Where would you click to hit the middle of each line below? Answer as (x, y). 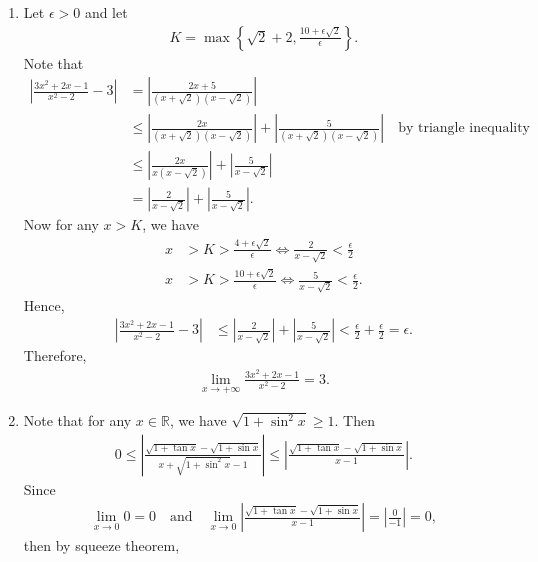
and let (106, 12)
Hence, (44, 304)
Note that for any (77, 420)
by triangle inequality (464, 128)
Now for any (61, 224)
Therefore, (55, 355)
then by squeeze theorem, (101, 545)
